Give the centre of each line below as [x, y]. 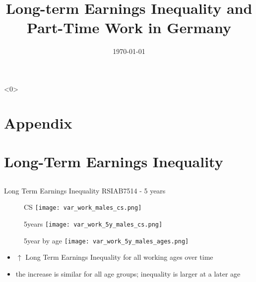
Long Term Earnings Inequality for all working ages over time [119, 257]
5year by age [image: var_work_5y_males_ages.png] [106, 240]
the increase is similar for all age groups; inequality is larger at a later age [128, 273]
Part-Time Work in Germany [129, 27]
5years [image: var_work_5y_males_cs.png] [93, 223]
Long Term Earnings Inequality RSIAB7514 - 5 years [85, 190]
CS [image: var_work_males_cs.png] [83, 207]
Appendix [38, 122]
